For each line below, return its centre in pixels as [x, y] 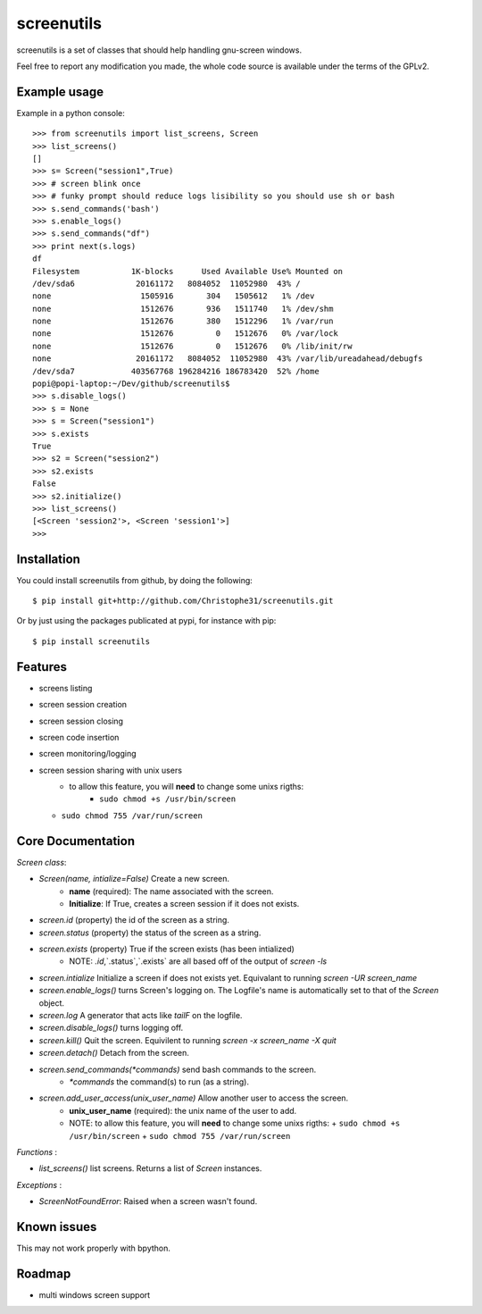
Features [42, 667]
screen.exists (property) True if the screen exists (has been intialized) [166, 949]
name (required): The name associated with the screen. [171, 891]
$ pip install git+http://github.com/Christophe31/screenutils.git [183, 601]
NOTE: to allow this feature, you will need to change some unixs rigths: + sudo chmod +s [235, 1123]
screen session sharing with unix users [111, 770]
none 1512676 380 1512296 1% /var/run [183, 321]
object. [52, 1003]
